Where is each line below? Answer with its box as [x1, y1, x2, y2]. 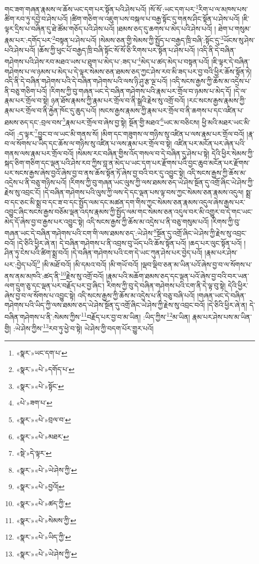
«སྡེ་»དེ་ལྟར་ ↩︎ [16, 448, 52, 458]
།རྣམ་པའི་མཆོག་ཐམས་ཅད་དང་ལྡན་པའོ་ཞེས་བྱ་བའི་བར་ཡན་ [106, 270, 249, 281]
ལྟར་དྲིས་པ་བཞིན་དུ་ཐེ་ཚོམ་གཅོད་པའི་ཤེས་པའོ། [4, 23, 115, 33]
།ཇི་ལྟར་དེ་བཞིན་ [211, 56, 250, 66]
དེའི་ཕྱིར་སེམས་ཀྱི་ [211, 148, 254, 158]
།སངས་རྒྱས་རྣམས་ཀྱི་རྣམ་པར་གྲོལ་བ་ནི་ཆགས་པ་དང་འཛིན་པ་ [98, 105, 244, 115]
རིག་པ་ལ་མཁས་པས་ [198, 3, 248, 14]
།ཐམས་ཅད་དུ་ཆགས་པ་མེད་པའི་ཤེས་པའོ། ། [116, 23, 216, 33]
